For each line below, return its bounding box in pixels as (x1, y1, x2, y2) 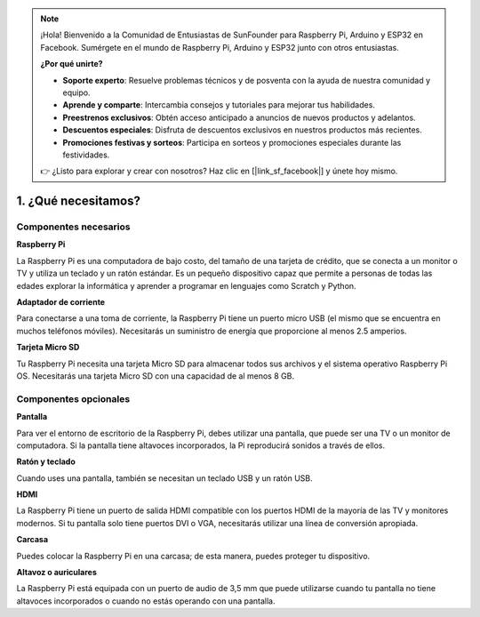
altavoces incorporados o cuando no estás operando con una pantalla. (16, 596, 276, 606)
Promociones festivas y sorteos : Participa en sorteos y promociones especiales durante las (62, 137, 402, 148)
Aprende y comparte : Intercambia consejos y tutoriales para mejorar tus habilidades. (62, 100, 375, 110)
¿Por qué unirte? (40, 59, 103, 69)
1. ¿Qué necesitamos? (16, 194, 141, 209)
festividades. (62, 149, 110, 160)
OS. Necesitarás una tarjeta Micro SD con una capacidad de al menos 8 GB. (16, 370, 295, 381)
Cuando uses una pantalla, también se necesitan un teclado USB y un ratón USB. (16, 472, 313, 484)
